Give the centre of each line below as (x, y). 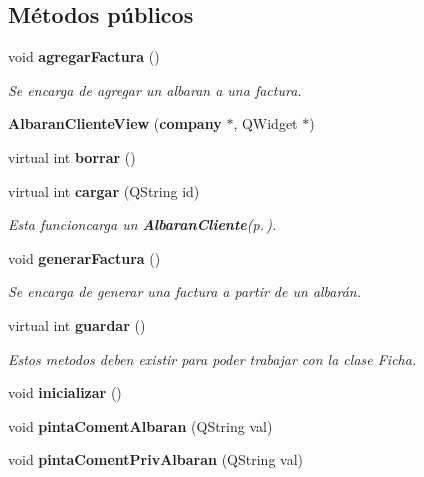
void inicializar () (65, 392)
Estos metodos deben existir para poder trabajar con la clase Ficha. (212, 358)
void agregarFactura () (84, 56)
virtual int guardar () (77, 324)
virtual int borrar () (72, 156)
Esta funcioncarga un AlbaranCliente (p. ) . (142, 224)
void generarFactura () (84, 257)
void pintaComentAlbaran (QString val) (140, 425)
